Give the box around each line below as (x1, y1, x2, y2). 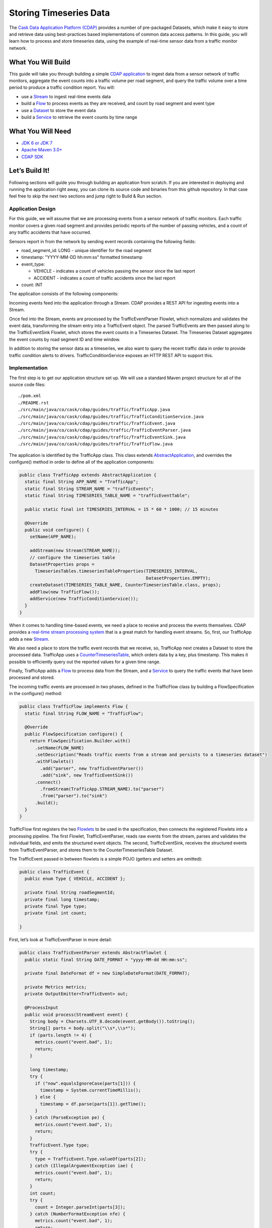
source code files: (9, 382, 46, 388)
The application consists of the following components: (9, 291, 119, 297)
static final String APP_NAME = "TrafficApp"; (25, 479, 139, 485)
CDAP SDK (21, 154, 44, 160)
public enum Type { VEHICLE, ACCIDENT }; (25, 876, 126, 882)
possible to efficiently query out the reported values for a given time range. (9, 659, 161, 665)
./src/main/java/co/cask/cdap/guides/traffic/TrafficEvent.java (18, 420, 176, 426)
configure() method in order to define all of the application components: (9, 459, 154, 465)
